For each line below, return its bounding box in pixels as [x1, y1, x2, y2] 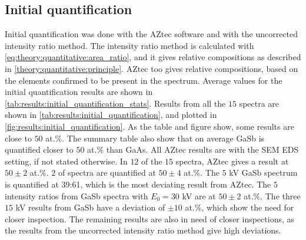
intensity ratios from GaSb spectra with [5, 189, 148, 202]
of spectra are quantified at [58, 166, 156, 179]
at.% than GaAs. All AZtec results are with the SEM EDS [87, 143, 299, 156]
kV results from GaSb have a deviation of [15, 201, 165, 213]
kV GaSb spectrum [229, 166, 298, 179]
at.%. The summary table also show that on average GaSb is [45, 131, 265, 144]
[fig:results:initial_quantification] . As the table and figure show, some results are [5, 120, 294, 132]
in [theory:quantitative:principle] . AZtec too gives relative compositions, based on [5, 62, 298, 74]
